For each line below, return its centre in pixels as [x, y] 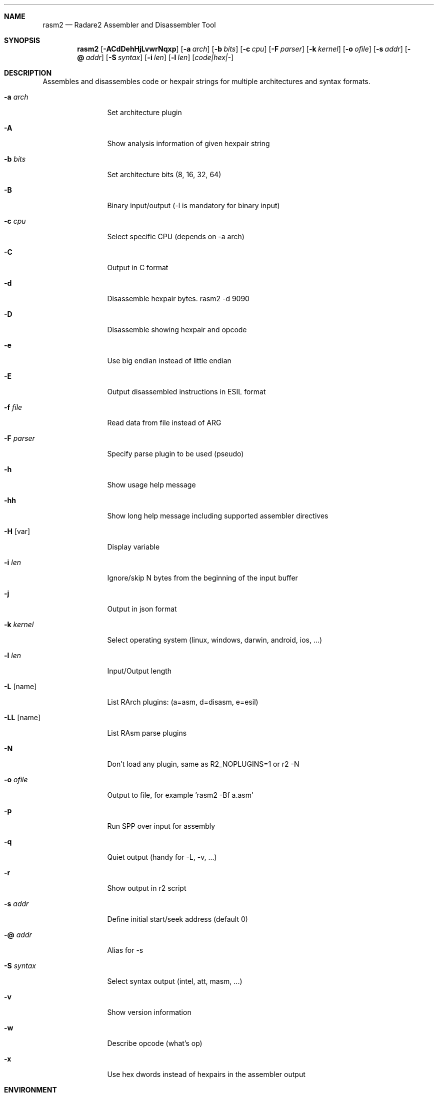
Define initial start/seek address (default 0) [177, 919]
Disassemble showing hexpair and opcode [177, 330]
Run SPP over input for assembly [161, 826]
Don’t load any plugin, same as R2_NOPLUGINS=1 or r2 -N [203, 764]
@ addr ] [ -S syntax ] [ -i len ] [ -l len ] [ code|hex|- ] [155, 57]
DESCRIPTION [28, 73]
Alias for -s [125, 950]
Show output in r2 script [147, 888]
